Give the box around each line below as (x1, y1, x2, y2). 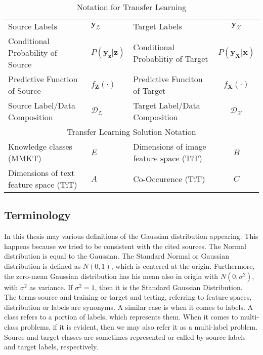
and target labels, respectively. (4, 341, 99, 352)
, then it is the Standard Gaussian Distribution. (95, 281, 243, 292)
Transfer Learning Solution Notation (67, 126, 196, 137)
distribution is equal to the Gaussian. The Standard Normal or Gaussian (4, 251, 229, 261)
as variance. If (29, 281, 73, 292)
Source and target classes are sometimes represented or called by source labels (4, 331, 246, 342)
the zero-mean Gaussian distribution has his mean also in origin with (4, 270, 218, 281)
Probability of (8, 47, 57, 58)
